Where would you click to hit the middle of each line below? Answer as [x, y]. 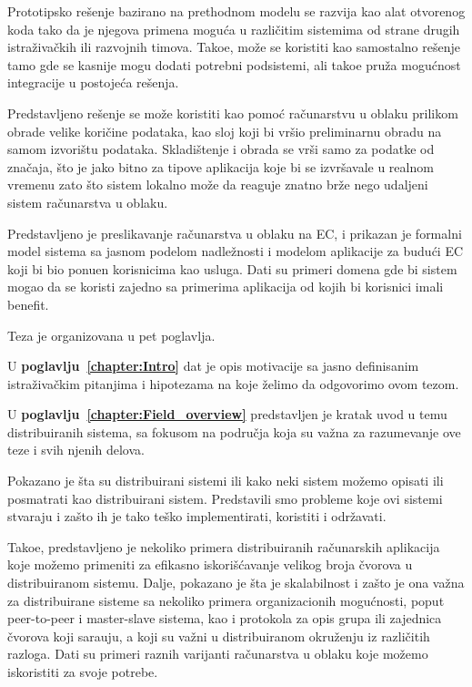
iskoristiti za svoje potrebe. [83, 672]
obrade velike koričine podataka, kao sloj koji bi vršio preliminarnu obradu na [225, 131]
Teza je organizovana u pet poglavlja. [111, 335]
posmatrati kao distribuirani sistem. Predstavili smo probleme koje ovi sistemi [225, 498]
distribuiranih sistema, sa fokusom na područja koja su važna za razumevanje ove [234, 431]
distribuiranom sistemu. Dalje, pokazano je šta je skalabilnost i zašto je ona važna [236, 583]
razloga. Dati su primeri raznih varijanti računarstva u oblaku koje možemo [218, 654]
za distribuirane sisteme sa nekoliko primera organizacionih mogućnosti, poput [226, 600]
